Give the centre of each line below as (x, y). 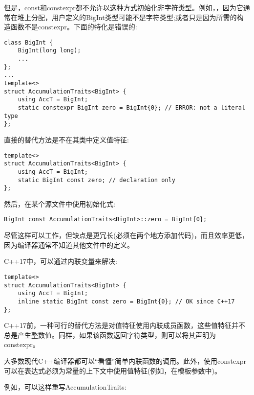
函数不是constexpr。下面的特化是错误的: (74, 27)
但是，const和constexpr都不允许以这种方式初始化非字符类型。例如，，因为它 (124, 7)
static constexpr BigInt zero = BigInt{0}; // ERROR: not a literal (131, 108)
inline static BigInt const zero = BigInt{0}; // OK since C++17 (126, 301)
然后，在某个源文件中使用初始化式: (60, 203)
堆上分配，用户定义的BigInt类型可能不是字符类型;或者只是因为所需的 (127, 17)
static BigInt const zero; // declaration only (96, 180)
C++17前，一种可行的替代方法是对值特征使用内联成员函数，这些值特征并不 (125, 325)
